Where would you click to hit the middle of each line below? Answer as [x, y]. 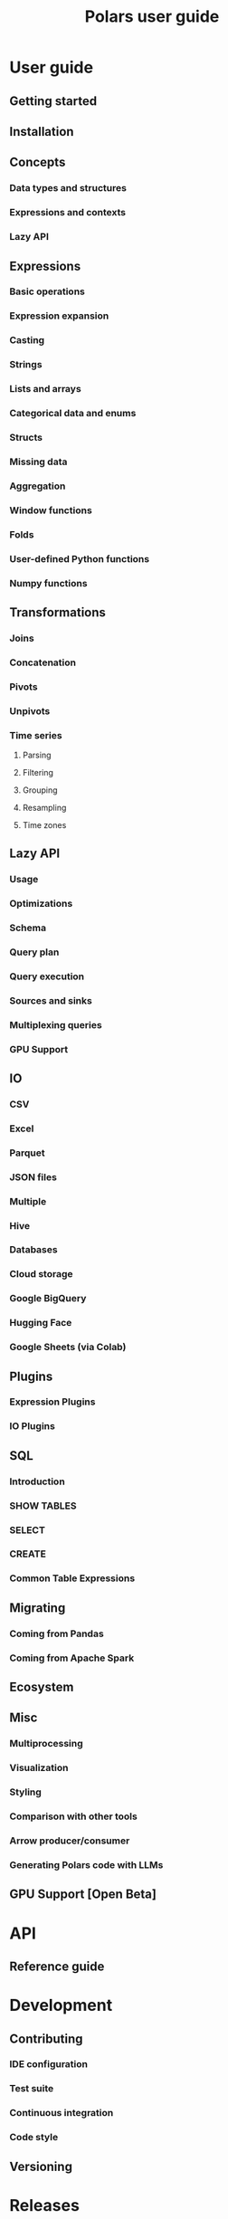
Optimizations [41, 904]
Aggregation [38, 486]
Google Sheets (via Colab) [68, 1348]
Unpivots [30, 710]
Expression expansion [59, 316]
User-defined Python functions [80, 558]
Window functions [51, 510]
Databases [33, 1250]
